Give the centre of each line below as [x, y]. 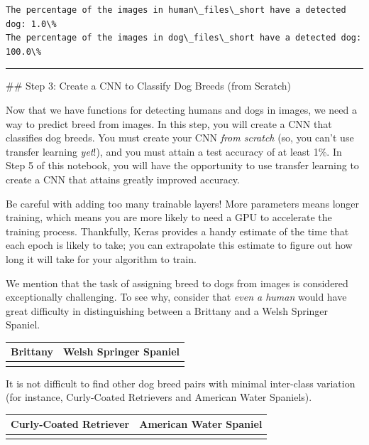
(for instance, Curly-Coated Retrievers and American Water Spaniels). [159, 397]
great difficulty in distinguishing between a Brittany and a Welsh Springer [167, 310]
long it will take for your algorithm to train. [101, 258]
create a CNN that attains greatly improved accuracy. [123, 179]
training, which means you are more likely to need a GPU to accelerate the [169, 217]
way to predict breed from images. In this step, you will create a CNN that [169, 123]
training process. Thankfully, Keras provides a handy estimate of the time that [177, 231]
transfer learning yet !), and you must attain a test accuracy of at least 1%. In [174, 151]
